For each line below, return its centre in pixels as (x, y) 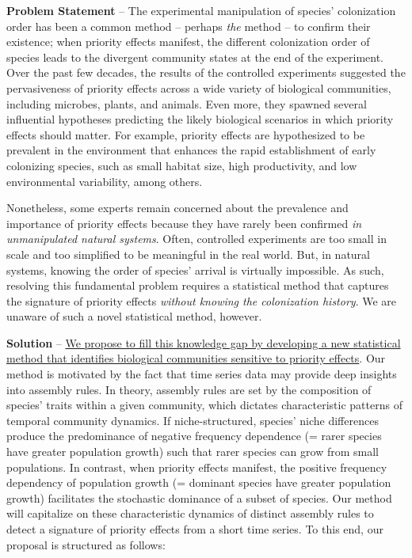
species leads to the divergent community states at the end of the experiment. (195, 57)
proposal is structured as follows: (86, 544)
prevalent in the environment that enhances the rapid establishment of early (191, 150)
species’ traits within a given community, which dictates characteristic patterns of (204, 405)
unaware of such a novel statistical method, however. (134, 316)
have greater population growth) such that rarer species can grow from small (193, 452)
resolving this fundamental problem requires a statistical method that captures (198, 285)
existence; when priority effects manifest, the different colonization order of (188, 42)
